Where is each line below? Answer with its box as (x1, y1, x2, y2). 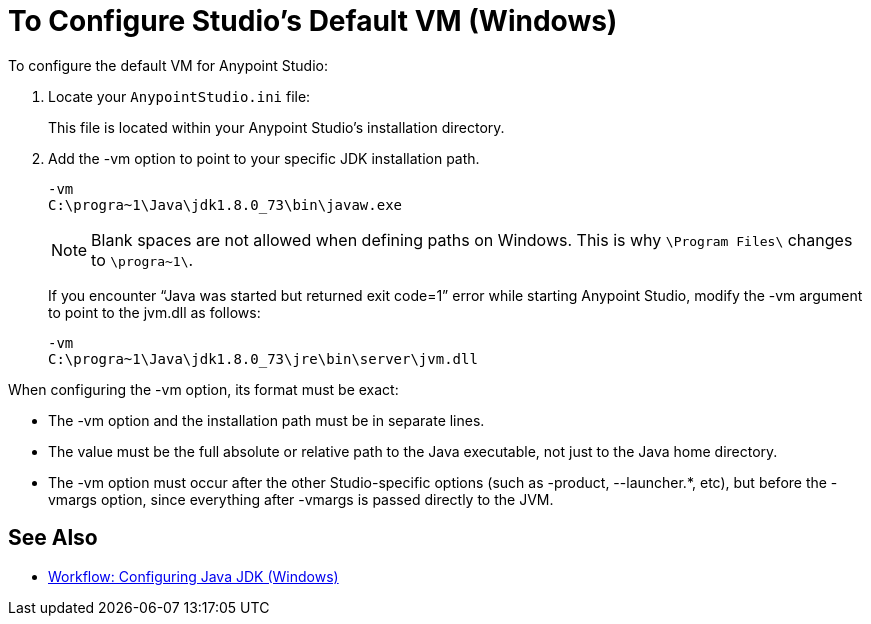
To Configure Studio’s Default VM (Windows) (8, 4, 618, 38)
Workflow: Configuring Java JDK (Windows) (48, 567, 339, 585)
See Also (8, 525, 98, 551)
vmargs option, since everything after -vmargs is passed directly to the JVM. (48, 490, 554, 508)
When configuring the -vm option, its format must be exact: (8, 380, 399, 398)
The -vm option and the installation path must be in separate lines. (48, 411, 485, 429)
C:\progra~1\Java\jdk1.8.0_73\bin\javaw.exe (48, 196, 403, 213)
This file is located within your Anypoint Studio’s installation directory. (48, 118, 505, 136)
